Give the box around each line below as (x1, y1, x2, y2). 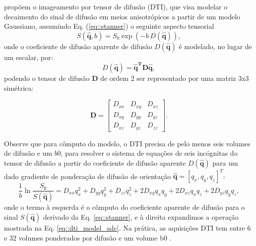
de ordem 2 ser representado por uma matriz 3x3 (100, 73, 249, 83)
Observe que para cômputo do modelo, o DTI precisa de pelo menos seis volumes (4, 138, 251, 148)
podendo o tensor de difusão (4, 73, 90, 83)
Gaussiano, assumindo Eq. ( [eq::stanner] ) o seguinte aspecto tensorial (4, 21, 214, 31)
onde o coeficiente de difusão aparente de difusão (4, 41, 152, 51)
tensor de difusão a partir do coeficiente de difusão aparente (4, 157, 186, 168)
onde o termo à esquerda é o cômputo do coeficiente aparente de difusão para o (4, 202, 245, 212)
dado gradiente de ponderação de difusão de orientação (4, 171, 171, 181)
